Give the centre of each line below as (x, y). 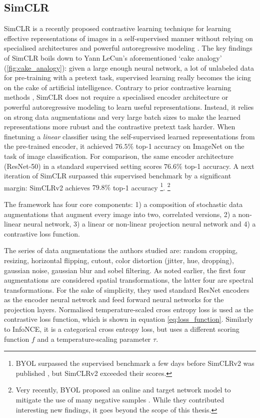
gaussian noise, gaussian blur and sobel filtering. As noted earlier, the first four (125, 270)
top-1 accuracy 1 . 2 (141, 186)
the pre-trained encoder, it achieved (58, 146)
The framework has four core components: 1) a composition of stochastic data (123, 204)
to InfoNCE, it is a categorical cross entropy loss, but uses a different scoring (122, 329)
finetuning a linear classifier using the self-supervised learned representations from (129, 136)
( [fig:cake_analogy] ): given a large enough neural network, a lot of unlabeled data (129, 67)
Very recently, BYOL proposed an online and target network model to (123, 390)
